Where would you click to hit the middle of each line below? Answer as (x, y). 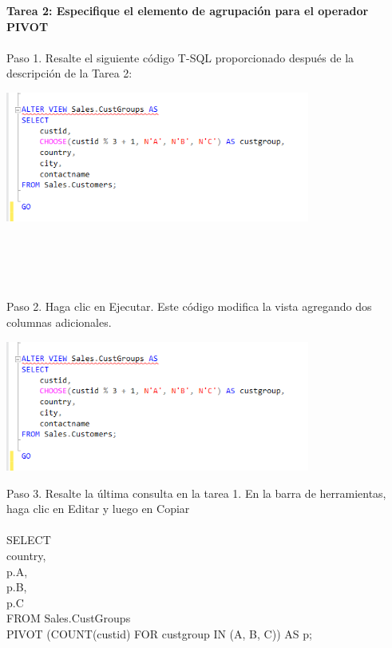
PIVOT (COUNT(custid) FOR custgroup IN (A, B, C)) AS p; (159, 633)
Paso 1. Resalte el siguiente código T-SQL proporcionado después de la (180, 57)
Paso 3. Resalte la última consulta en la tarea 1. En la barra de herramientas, (196, 493)
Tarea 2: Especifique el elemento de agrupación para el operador (188, 10)
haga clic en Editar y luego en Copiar (98, 509)
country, (26, 555)
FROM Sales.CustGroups (69, 618)
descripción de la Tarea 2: (69, 73)
